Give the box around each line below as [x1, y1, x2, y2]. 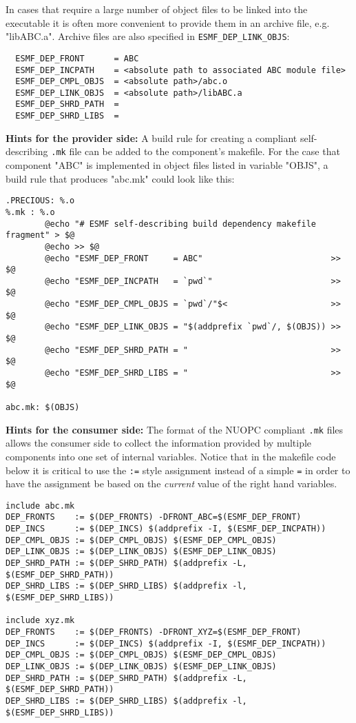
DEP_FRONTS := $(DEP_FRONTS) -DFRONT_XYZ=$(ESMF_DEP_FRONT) [6, 627, 302, 637]
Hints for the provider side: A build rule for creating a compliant [6, 130, 297, 145]
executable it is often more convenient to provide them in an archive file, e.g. [6, 15, 330, 30]
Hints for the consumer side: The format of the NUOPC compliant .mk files [6, 422, 344, 436]
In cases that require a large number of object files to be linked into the [6, 2, 308, 16]
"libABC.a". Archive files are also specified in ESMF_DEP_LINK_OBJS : [6, 29, 290, 43]
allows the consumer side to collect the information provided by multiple [6, 436, 312, 450]
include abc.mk [6, 500, 75, 511]
